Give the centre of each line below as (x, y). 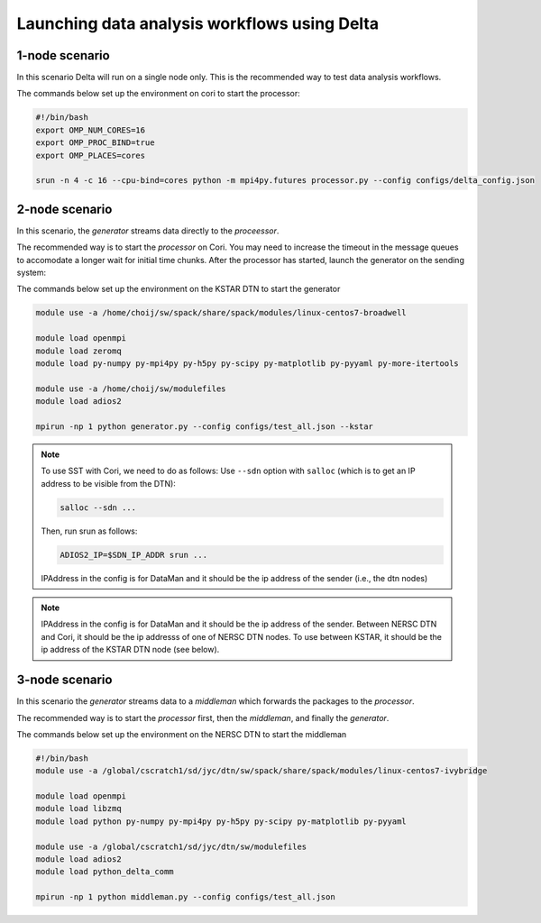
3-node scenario (64, 680)
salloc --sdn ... (98, 507)
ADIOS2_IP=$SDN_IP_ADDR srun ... (133, 555)
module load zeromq (78, 351)
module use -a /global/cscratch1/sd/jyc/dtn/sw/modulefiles (171, 846)
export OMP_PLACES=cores (91, 155)
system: (32, 273)
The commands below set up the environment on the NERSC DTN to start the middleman (182, 734)
